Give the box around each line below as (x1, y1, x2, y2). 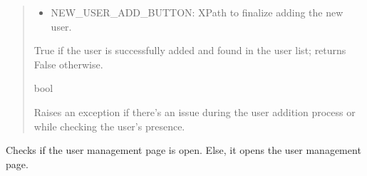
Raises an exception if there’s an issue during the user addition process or (33, 104, 356, 119)
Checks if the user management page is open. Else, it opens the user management (6, 143, 361, 157)
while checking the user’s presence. (33, 118, 185, 133)
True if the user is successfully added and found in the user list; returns (33, 43, 346, 58)
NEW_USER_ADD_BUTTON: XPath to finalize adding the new (51, 5, 343, 19)
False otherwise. (33, 56, 103, 71)
